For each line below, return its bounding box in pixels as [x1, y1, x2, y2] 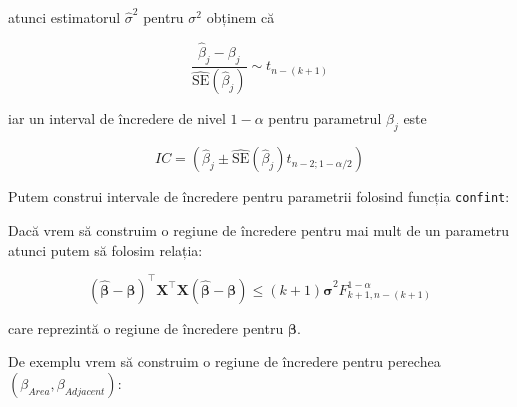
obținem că [206, 7, 275, 27]
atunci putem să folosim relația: [8, 239, 203, 260]
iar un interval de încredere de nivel [8, 108, 226, 129]
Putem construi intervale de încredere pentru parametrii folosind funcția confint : [8, 186, 510, 207]
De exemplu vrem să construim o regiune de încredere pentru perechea [8, 351, 441, 372]
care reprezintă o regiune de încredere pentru [8, 317, 284, 338]
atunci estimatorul [8, 7, 121, 27]
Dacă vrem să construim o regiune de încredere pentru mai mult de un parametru [8, 219, 510, 240]
